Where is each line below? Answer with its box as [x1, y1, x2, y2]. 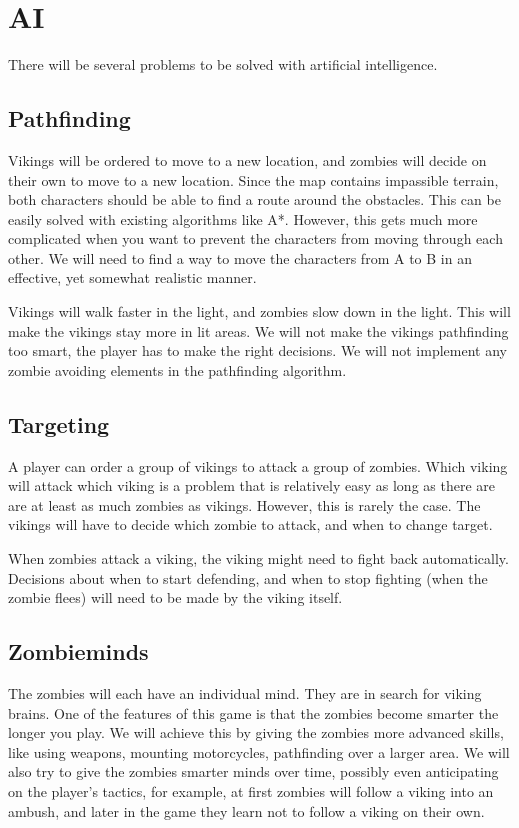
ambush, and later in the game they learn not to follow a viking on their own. [8, 800, 485, 821]
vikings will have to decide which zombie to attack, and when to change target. [8, 514, 493, 535]
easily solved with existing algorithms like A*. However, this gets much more [8, 208, 478, 229]
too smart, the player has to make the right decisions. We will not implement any [8, 340, 507, 361]
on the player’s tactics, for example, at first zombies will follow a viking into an [8, 780, 494, 801]
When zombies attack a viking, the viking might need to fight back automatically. [8, 548, 509, 569]
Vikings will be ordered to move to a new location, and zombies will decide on [8, 149, 487, 170]
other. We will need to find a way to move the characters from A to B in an [8, 247, 472, 268]
